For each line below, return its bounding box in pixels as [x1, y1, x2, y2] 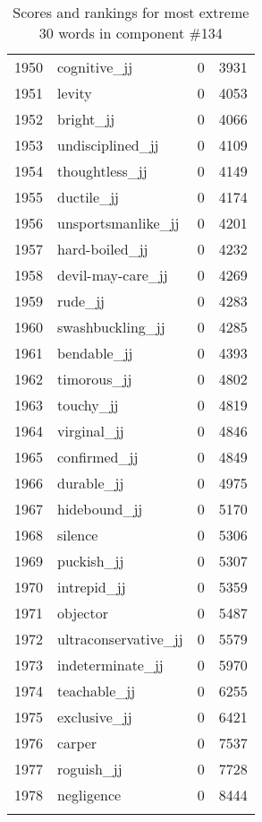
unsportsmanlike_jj [57, 212, 180, 233]
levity [57, 82, 92, 103]
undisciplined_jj [57, 134, 159, 155]
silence [57, 524, 98, 545]
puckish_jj [57, 550, 124, 571]
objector [57, 602, 108, 623]
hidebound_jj [57, 498, 143, 519]
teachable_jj [57, 680, 136, 701]
